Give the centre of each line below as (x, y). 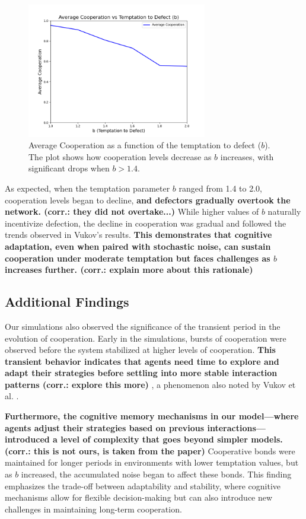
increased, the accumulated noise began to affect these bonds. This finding (156, 474)
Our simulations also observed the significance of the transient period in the (143, 326)
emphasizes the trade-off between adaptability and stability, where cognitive (143, 485)
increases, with (247, 156)
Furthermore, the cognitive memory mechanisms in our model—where (152, 416)
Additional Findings (67, 302)
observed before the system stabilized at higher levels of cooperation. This (140, 350)
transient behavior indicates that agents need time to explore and (142, 361)
